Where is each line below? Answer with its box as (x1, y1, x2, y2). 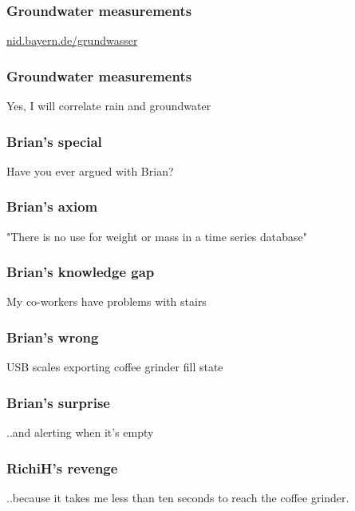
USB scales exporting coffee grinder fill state (6, 358, 223, 375)
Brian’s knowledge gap (6, 262, 155, 282)
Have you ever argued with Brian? (6, 162, 174, 179)
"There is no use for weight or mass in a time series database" (6, 228, 308, 244)
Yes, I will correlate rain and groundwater (6, 97, 211, 114)
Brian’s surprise (6, 392, 110, 412)
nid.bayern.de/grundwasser (6, 32, 138, 49)
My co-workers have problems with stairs (6, 293, 207, 310)
